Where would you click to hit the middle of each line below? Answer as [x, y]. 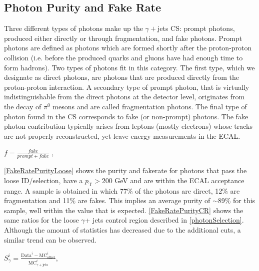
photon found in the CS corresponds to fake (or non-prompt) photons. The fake [126, 116]
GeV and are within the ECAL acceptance [179, 180]
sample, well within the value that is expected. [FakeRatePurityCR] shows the [124, 210]
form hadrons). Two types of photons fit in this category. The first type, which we [129, 67]
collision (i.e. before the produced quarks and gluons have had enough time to [123, 57]
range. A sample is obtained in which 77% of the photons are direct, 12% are [122, 190]
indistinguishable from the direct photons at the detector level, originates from [124, 97]
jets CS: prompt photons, [196, 28]
